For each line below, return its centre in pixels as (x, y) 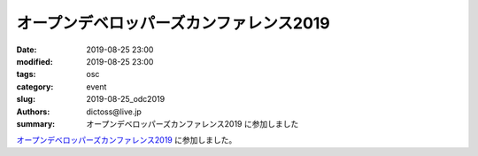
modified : (35, 61)
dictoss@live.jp (114, 112)
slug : (26, 99)
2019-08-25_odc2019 (126, 99)
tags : (26, 74)
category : (35, 86)
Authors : (33, 112)
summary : (36, 123)
